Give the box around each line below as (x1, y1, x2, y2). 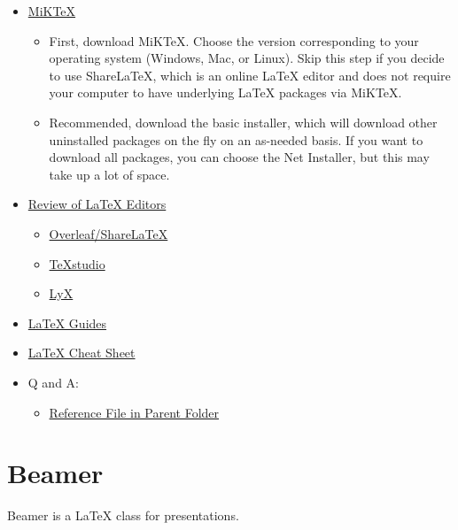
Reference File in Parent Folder (49, 403, 220, 421)
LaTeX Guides (27, 313, 107, 332)
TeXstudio (49, 254, 105, 273)
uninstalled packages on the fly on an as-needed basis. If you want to (49, 130, 423, 149)
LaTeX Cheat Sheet (27, 343, 136, 362)
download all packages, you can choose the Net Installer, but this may (49, 148, 430, 166)
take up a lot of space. (49, 165, 170, 183)
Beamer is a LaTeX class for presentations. (7, 506, 239, 525)
